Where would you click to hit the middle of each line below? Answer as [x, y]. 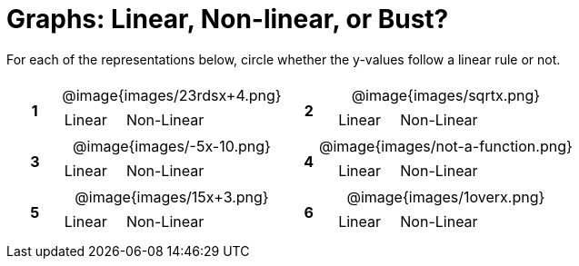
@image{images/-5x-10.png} [172, 146]
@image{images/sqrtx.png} [446, 95]
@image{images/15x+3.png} [172, 197]
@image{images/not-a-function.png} [445, 146]
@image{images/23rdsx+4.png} [172, 95]
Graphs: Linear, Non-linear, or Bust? [228, 19]
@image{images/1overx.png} [446, 197]
